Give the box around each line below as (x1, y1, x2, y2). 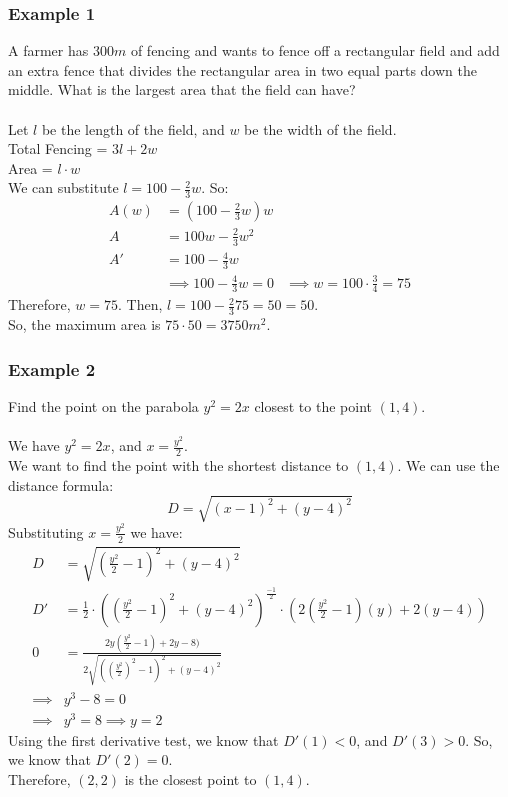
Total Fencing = (8, 138, 108, 159)
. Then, (118, 294, 163, 315)
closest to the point (254, 396, 372, 416)
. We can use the (397, 455, 500, 476)
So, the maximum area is (8, 314, 161, 335)
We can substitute (8, 177, 119, 198)
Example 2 (8, 356, 96, 381)
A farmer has (8, 40, 89, 61)
